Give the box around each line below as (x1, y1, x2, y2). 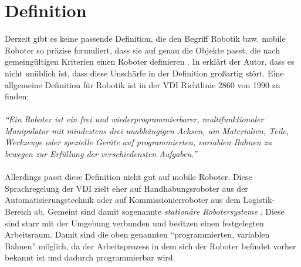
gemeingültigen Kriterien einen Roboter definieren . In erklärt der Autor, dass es (5, 55, 295, 68)
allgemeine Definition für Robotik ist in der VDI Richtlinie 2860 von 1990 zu (5, 78, 280, 91)
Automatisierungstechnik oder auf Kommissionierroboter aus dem (5, 193, 241, 206)
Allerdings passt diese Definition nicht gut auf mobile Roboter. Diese (5, 171, 252, 183)
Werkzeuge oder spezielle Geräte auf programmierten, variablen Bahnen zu (5, 136, 272, 148)
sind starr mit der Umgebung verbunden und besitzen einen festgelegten (5, 216, 264, 229)
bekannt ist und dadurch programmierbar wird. (5, 251, 175, 263)
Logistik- (243, 193, 275, 206)
